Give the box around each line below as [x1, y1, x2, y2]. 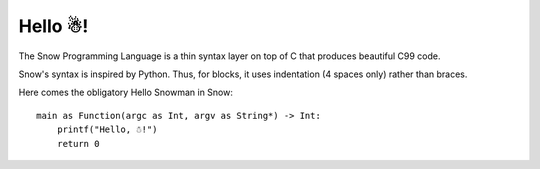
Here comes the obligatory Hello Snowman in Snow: [18, 86, 234, 99]
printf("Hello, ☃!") [56, 124, 158, 135]
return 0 [56, 138, 100, 149]
